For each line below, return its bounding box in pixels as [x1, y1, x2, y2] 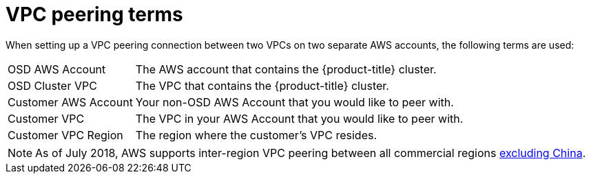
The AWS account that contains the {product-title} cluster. [135, 62, 437, 76]
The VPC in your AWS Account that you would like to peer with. [135, 111, 464, 126]
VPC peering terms [6, 3, 183, 26]
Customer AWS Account [8, 95, 133, 109]
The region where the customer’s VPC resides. [135, 128, 377, 142]
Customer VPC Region [8, 128, 123, 142]
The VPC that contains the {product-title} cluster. [135, 78, 389, 93]
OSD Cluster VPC [8, 78, 97, 93]
